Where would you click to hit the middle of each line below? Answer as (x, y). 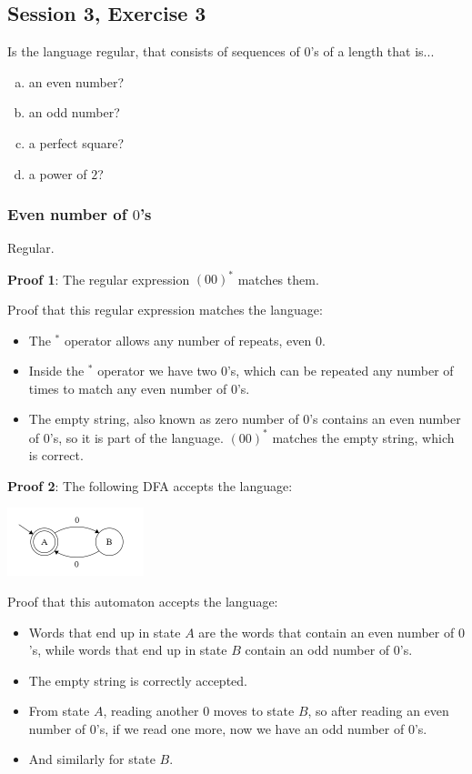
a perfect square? (76, 142)
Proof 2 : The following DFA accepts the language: (150, 485)
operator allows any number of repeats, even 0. (195, 340)
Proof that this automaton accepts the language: (143, 601)
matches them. (278, 279)
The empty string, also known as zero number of (164, 419)
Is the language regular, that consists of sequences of (154, 51)
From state (59, 711)
